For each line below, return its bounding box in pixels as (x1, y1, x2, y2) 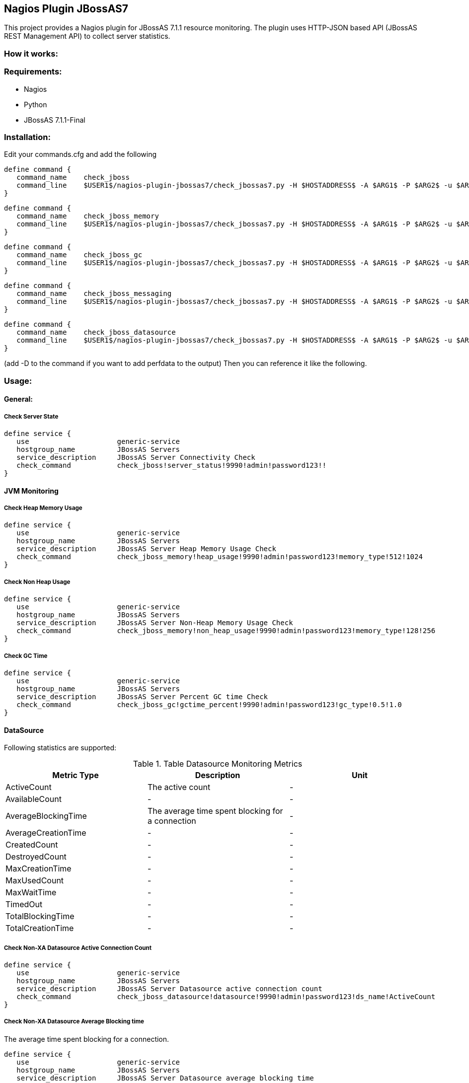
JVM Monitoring (4, 486, 59, 495)
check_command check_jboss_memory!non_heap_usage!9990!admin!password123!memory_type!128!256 (16, 627, 436, 635)
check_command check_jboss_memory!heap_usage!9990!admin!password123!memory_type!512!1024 (16, 553, 423, 561)
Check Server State (4, 413, 59, 420)
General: (4, 395, 33, 404)
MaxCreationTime (5, 864, 72, 874)
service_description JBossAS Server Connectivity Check (16, 453, 255, 462)
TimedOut (5, 899, 43, 910)
